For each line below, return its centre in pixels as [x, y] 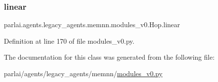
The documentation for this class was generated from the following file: [109, 57]
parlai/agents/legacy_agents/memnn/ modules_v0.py [83, 73]
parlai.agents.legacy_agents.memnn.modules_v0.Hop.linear [92, 25]
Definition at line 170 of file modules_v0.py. [69, 41]
